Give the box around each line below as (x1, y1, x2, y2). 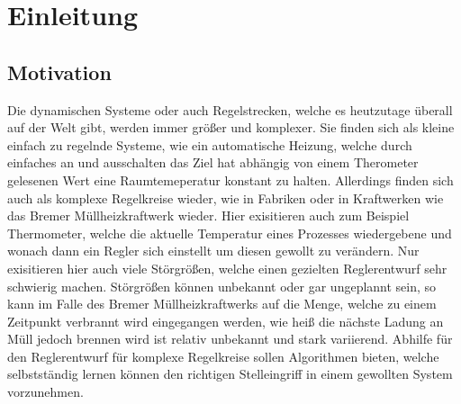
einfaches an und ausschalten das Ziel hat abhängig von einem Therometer (7, 153, 419, 172)
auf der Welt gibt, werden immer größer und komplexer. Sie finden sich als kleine (7, 118, 455, 137)
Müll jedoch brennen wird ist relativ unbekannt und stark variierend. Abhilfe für (7, 329, 453, 348)
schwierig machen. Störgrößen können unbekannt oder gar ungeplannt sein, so (7, 276, 437, 295)
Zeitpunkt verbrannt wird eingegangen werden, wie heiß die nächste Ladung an (7, 311, 444, 330)
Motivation (7, 58, 112, 85)
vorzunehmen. (7, 382, 84, 401)
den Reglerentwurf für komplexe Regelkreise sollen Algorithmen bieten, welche (7, 346, 439, 365)
